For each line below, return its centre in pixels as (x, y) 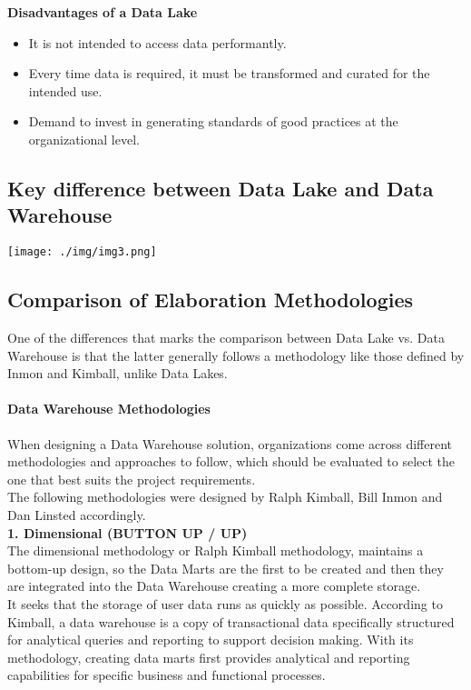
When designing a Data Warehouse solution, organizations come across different (230, 443)
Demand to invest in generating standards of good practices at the (213, 121)
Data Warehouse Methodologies (109, 409)
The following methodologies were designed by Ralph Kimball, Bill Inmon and (225, 497)
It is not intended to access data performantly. (157, 42)
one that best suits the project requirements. (132, 479)
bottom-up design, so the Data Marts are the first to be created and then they (226, 568)
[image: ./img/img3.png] (82, 252)
